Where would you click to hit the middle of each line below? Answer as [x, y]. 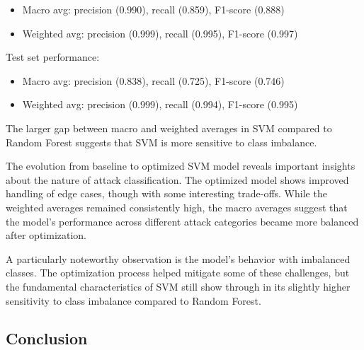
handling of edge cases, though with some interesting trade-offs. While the [166, 193]
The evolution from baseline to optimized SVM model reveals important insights [181, 166]
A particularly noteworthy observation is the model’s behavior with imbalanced [178, 258]
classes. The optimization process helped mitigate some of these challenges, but [178, 273]
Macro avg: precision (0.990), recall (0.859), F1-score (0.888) [153, 9]
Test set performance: [53, 57]
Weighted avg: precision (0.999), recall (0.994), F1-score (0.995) [160, 104]
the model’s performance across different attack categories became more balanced [182, 221]
